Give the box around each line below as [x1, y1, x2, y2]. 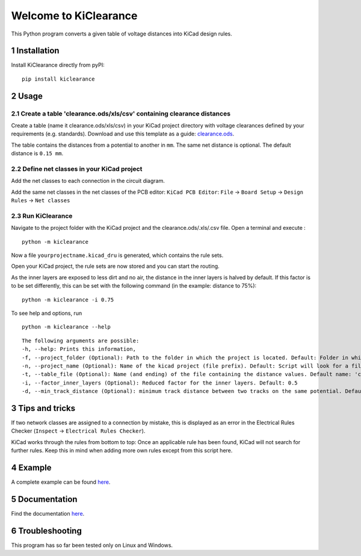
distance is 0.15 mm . [11, 150, 64, 157]
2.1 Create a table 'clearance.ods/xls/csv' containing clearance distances [11, 109, 231, 117]
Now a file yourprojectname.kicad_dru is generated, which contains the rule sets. [11, 252, 224, 259]
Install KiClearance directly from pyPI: [11, 61, 105, 69]
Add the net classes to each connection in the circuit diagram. [11, 178, 165, 185]
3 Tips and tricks [11, 403, 76, 413]
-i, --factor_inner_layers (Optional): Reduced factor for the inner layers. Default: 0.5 [22, 379, 298, 386]
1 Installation [11, 46, 60, 56]
